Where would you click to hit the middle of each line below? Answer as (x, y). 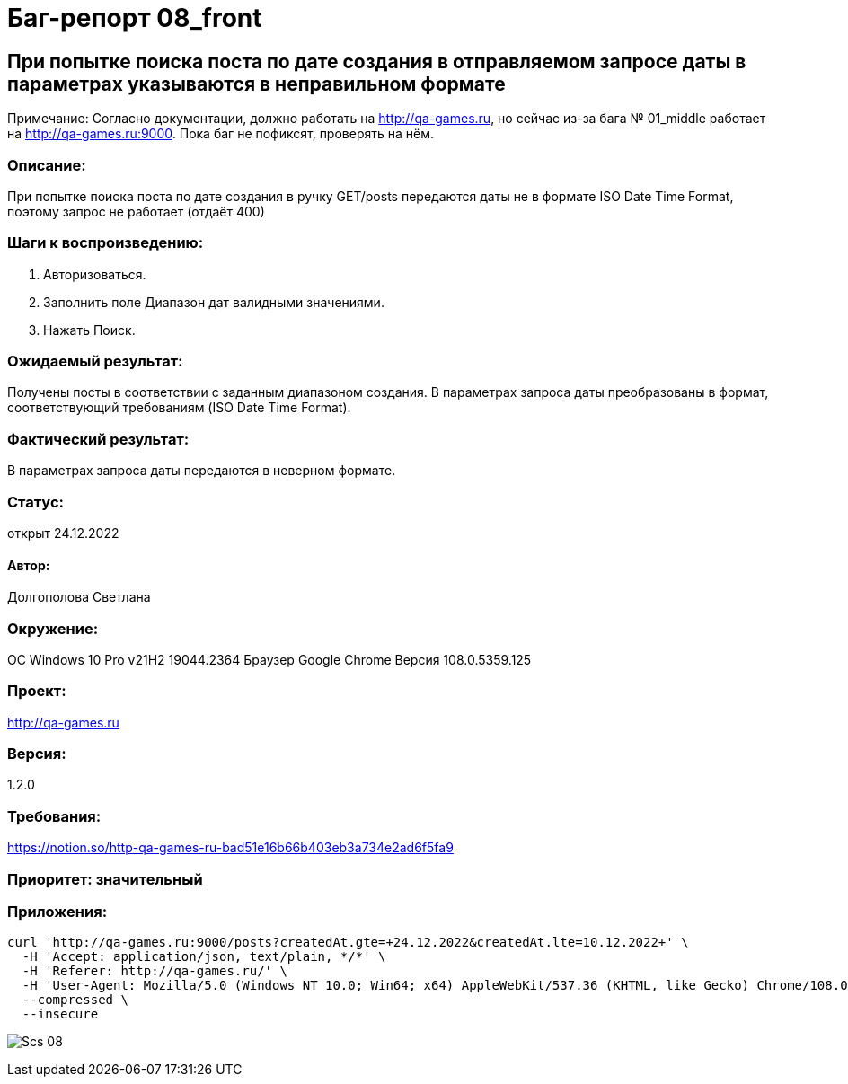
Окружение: (53, 628)
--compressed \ (75, 1000)
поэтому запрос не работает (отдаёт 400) (136, 211)
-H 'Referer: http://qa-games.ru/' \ (155, 971)
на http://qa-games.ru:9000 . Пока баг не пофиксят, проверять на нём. (221, 134)
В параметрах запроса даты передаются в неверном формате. (202, 471)
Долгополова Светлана (79, 597)
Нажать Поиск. (89, 330)
